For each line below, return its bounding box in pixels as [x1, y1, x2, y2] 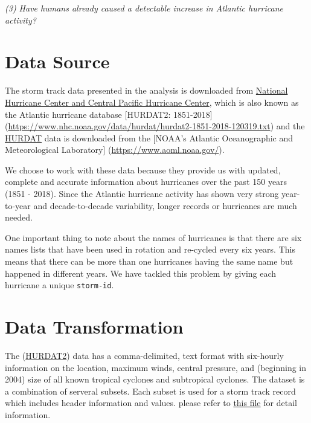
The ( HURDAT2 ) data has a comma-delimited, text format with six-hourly [5, 349, 284, 361]
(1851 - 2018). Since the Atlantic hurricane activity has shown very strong [5, 187, 279, 200]
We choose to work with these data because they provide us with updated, [5, 163, 281, 176]
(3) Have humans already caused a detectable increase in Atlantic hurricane [5, 2, 283, 14]
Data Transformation [5, 314, 184, 339]
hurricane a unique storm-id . [5, 279, 114, 291]
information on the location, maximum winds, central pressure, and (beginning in [5, 361, 306, 373]
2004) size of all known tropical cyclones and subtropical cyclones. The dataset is [5, 373, 305, 386]
